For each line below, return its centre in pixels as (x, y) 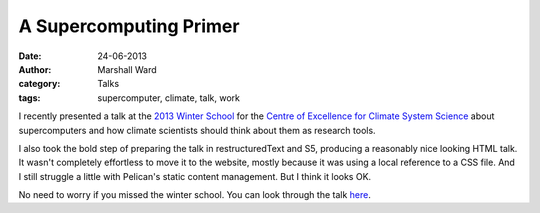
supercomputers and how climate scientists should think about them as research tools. (197, 130)
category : (39, 84)
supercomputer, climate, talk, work (168, 97)
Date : (30, 56)
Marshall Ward (127, 69)
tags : (29, 97)
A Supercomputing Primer (129, 26)
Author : (35, 69)
